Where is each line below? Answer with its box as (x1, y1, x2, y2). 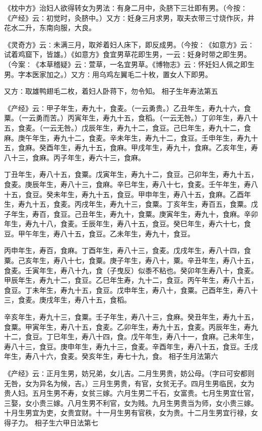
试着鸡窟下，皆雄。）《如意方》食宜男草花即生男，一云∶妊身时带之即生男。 (4, 49, 251, 59)
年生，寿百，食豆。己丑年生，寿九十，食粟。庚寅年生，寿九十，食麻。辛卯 (11, 208, 258, 219)
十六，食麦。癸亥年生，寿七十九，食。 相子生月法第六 (39, 351, 218, 361)
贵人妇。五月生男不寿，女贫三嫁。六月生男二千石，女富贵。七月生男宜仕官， (4, 388, 258, 398)
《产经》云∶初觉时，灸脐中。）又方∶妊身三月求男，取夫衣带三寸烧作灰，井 (4, 12, 254, 23)
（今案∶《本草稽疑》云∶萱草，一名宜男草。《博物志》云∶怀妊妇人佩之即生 (4, 58, 254, 69)
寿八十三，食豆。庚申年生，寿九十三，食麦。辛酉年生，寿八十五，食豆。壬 (4, 341, 251, 351)
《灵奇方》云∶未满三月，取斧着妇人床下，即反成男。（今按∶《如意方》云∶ (4, 39, 254, 49)
